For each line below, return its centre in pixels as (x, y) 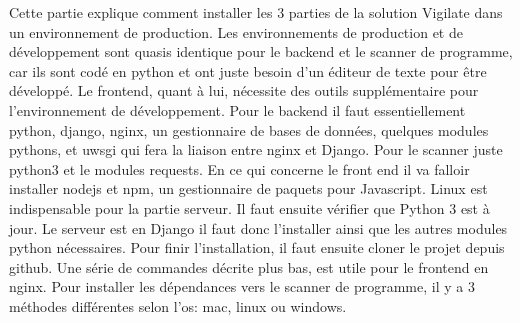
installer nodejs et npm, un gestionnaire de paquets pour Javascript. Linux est (248, 188)
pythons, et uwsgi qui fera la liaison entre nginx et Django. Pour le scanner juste (256, 149)
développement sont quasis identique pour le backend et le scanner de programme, (261, 51)
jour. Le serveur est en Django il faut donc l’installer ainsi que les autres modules (258, 227)
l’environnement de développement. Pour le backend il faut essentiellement (237, 109)
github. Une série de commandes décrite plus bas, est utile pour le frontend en (249, 266)
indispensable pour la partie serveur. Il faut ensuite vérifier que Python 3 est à (249, 207)
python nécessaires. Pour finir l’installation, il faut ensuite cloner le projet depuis (257, 247)
